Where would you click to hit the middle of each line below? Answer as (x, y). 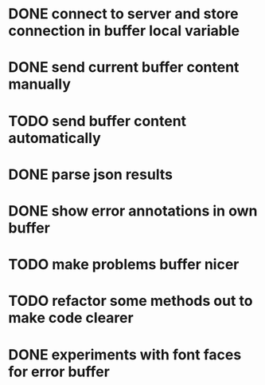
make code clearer (71, 318)
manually (40, 84)
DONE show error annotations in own (133, 210)
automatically (55, 138)
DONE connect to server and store (123, 14)
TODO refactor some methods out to (131, 301)
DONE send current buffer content (124, 67)
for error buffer (59, 371)
